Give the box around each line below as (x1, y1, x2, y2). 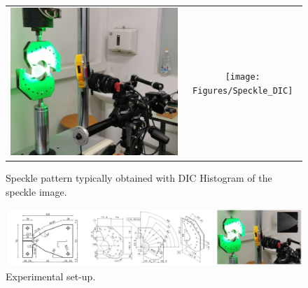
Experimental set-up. (6, 269, 96, 284)
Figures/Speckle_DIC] (192, 85, 293, 96)
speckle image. (6, 185, 67, 199)
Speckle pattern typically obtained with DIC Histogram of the (6, 171, 272, 185)
